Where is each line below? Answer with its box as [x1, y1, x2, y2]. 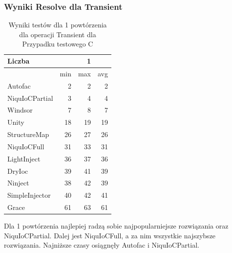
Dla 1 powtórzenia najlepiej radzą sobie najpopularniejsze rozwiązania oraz [4, 221, 229, 231]
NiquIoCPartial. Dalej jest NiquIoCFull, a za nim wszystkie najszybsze [4, 230, 216, 240]
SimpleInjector [7, 190, 51, 200]
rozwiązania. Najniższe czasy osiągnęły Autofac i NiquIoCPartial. [4, 240, 199, 250]
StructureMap [7, 129, 49, 139]
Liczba [7, 56, 30, 66]
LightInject [7, 153, 41, 163]
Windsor [7, 105, 33, 115]
